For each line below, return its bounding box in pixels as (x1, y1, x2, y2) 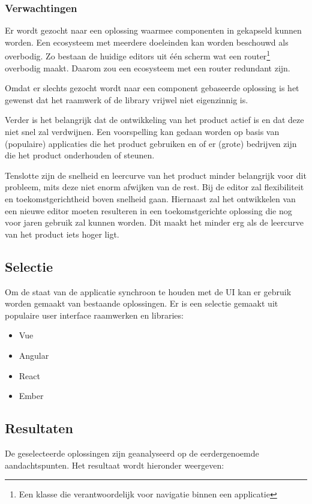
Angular (19, 349, 49, 361)
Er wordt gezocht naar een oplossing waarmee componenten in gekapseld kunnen (5, 24, 302, 37)
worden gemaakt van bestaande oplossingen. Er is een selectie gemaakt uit (5, 297, 278, 310)
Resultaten (5, 419, 73, 437)
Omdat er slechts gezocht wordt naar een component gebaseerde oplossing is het (5, 82, 299, 94)
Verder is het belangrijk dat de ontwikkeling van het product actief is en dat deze (5, 113, 304, 126)
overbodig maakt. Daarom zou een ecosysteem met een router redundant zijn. (5, 61, 290, 74)
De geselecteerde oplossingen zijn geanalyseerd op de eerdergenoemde (5, 446, 259, 459)
